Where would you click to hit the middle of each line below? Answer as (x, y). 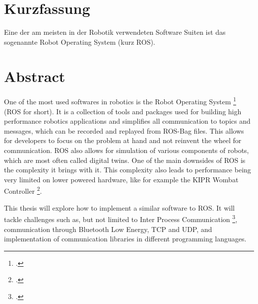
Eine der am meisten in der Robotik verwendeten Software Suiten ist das (115, 32)
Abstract (35, 76)
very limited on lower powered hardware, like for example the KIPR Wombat (121, 179)
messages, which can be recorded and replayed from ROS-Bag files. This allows (124, 130)
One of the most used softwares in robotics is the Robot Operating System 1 (120, 101)
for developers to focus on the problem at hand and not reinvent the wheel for (123, 140)
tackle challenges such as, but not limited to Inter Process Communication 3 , (121, 218)
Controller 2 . (23, 190)
